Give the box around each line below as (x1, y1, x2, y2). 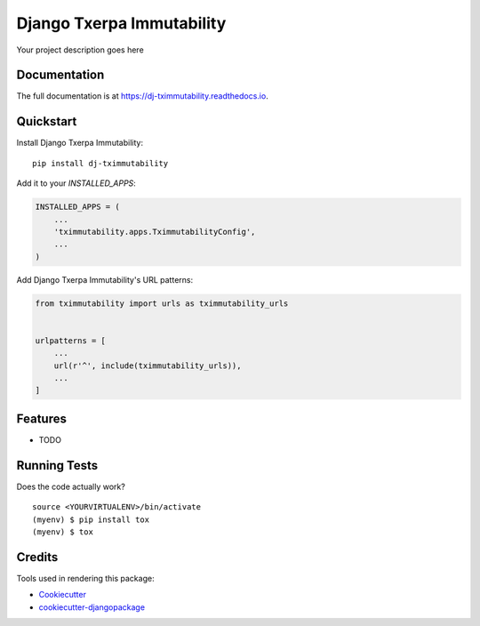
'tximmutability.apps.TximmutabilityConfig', (53, 227, 256, 237)
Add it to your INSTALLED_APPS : (16, 178, 137, 189)
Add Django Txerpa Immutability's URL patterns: (16, 274, 194, 285)
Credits (16, 550, 59, 565)
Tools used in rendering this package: (16, 573, 155, 583)
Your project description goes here (16, 44, 144, 55)
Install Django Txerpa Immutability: (16, 138, 144, 148)
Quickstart (16, 114, 77, 129)
